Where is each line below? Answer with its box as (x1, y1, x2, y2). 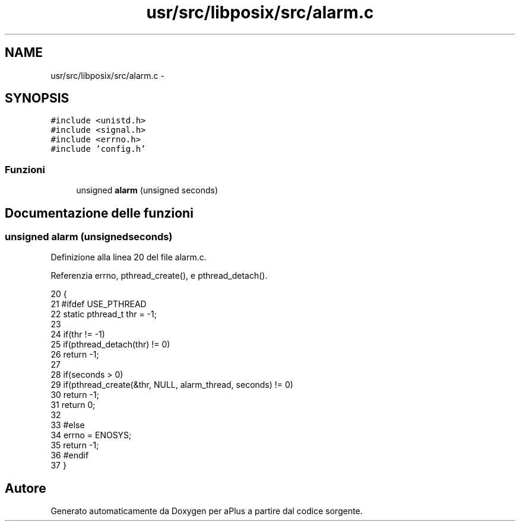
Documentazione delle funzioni (5, 205, 194, 221)
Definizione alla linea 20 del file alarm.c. (50, 252, 207, 263)
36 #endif (50, 450, 89, 461)
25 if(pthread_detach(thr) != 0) (50, 339, 170, 350)
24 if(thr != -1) (50, 329, 105, 340)
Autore (5, 480, 46, 496)
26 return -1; (50, 349, 99, 360)
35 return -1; (50, 440, 99, 451)
